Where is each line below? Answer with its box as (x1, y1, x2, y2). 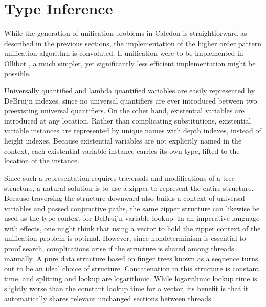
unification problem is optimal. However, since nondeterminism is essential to (4, 233, 246, 243)
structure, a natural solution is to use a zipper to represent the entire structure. (4, 182, 254, 193)
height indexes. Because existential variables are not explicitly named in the (4, 135, 242, 146)
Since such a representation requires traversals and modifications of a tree (4, 172, 235, 183)
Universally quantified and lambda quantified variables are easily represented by (4, 85, 255, 96)
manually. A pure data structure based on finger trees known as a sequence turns (4, 253, 258, 263)
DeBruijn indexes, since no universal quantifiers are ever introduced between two (4, 95, 257, 106)
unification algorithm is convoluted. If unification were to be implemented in (4, 48, 243, 58)
